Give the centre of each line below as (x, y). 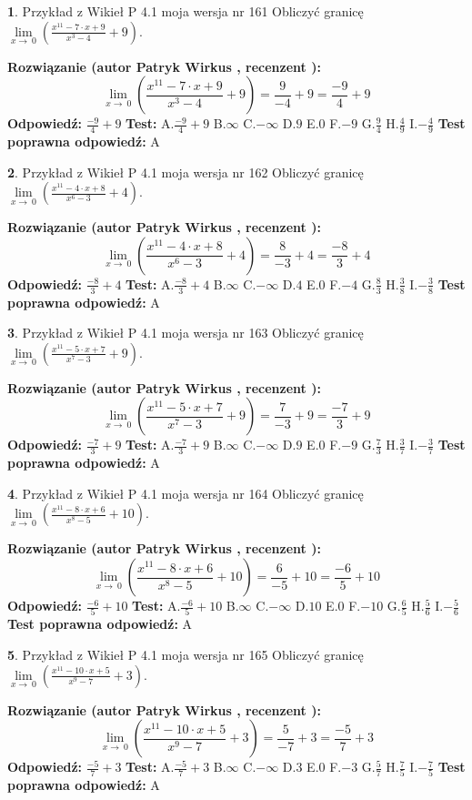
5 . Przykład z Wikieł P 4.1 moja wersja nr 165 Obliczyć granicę (186, 654)
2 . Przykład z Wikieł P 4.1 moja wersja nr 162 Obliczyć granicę (186, 172)
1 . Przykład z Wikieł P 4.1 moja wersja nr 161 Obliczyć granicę (186, 11)
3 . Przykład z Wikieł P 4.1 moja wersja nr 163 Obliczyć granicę (186, 333)
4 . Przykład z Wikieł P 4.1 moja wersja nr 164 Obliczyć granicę (186, 493)
